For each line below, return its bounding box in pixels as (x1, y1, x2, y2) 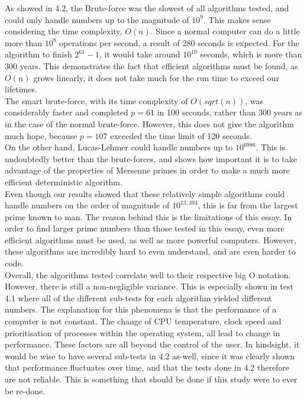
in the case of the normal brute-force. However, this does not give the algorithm (5, 117, 294, 130)
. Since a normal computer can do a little (150, 25, 300, 37)
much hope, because (5, 129, 77, 141)
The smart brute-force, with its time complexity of (5, 94, 188, 107)
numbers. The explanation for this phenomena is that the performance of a (5, 303, 277, 316)
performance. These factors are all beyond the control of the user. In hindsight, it (5, 338, 300, 350)
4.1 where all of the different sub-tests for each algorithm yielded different (5, 291, 272, 304)
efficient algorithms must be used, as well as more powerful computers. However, (5, 233, 296, 246)
